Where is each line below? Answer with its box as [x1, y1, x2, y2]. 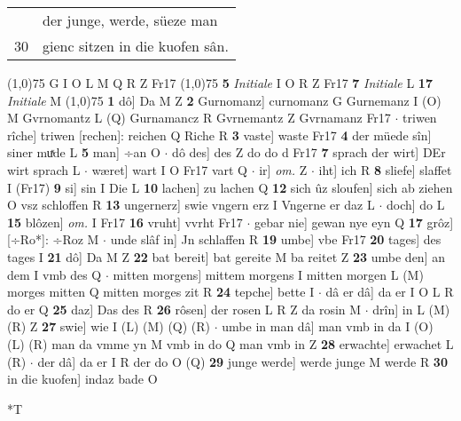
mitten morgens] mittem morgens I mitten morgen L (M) [113, 265, 424, 283]
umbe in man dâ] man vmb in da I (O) [222, 317, 434, 336]
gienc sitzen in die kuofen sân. [43, 36, 229, 56]
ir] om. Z [259, 160, 308, 179]
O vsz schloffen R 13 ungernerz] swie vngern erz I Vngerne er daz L [7, 195, 375, 214]
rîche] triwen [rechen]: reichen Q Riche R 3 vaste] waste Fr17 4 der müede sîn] [7, 125, 432, 144]
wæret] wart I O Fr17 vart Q [91, 160, 247, 179]
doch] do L [386, 195, 445, 214]
